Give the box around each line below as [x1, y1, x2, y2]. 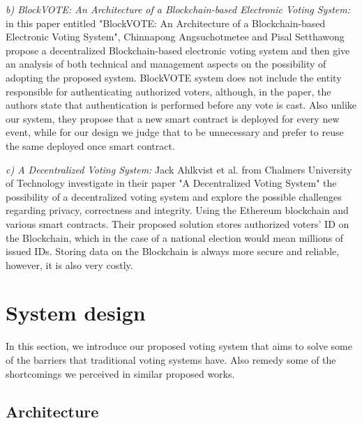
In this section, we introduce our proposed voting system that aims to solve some [6, 339, 352, 353]
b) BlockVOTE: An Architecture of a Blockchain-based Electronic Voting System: [6, 2, 350, 16]
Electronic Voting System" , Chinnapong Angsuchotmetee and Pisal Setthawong [6, 29, 345, 44]
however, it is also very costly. [6, 257, 133, 272]
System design [6, 298, 146, 327]
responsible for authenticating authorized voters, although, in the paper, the [6, 84, 331, 98]
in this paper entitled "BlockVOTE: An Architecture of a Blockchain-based [6, 15, 326, 30]
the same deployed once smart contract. [6, 138, 175, 153]
